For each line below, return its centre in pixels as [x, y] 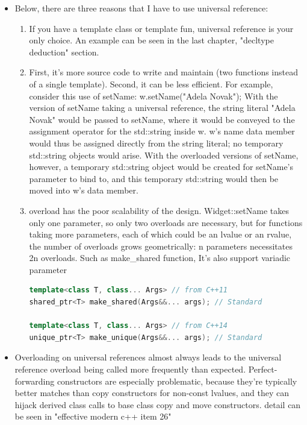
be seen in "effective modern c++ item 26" [93, 416]
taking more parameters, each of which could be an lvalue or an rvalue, [160, 234]
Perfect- [263, 369]
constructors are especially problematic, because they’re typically [177, 381]
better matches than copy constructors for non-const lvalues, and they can [152, 393]
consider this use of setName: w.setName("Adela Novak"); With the [153, 96]
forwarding [35, 381]
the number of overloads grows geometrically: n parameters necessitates [161, 246]
